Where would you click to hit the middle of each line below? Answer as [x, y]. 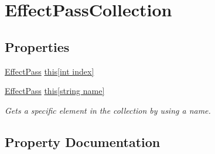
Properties [37, 46]
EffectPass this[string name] [55, 91]
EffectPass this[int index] [50, 71]
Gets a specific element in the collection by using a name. [108, 110]
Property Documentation [83, 141]
